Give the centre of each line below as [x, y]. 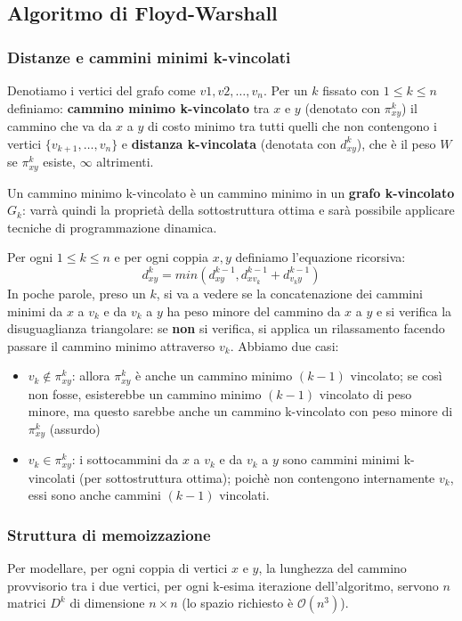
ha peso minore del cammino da [254, 310]
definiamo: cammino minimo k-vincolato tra [138, 107]
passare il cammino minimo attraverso [111, 345]
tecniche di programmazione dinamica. [112, 227]
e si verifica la [414, 310]
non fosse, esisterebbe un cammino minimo [145, 393]
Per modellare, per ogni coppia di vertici [118, 568]
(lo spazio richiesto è [238, 603]
